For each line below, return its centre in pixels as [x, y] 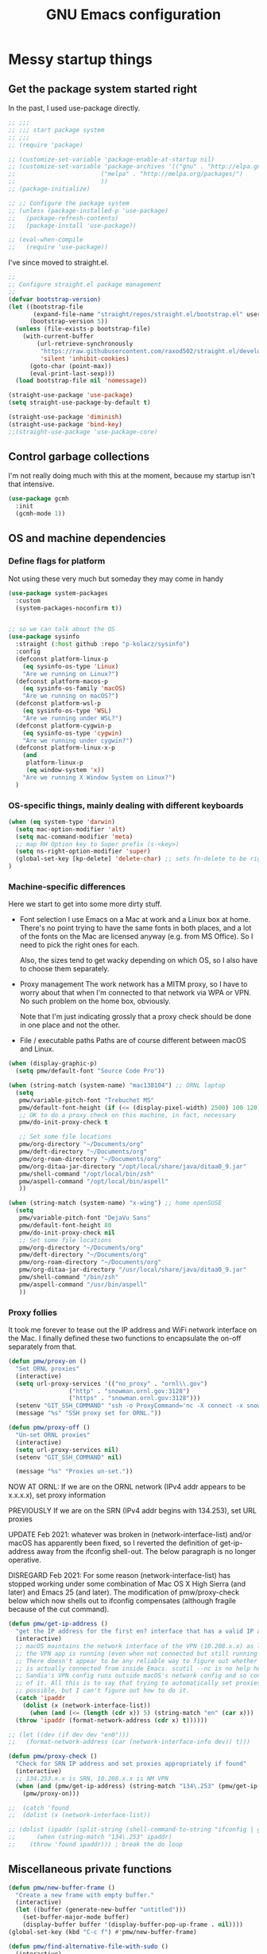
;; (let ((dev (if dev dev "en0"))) [69, 1735]
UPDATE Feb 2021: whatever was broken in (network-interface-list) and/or [130, 1535]
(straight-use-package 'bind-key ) [66, 424]
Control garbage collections [79, 457]
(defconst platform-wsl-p [58, 704]
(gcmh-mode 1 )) [41, 514]
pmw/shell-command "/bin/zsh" [69, 1277]
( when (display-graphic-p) [53, 1064]
